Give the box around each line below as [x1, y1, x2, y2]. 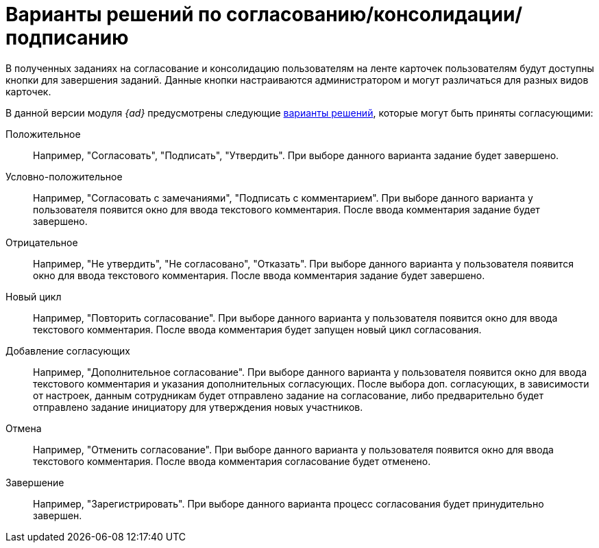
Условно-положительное [5, 170, 123, 182]
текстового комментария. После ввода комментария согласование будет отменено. [33, 455, 431, 467]
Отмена [5, 422, 42, 434]
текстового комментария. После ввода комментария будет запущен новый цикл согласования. [33, 323, 482, 335]
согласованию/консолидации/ [226, 3, 523, 26]
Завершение [5, 476, 64, 488]
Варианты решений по [5, 3, 222, 26]
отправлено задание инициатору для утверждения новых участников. [33, 401, 363, 413]
